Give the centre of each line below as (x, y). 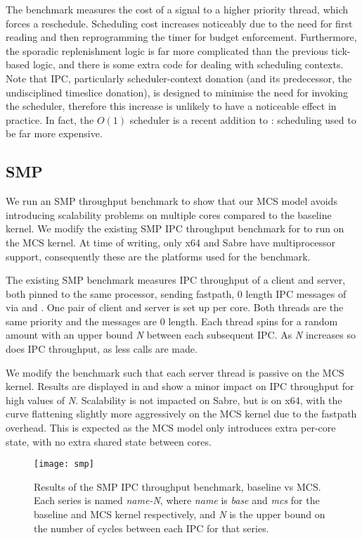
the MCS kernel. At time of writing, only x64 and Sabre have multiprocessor (170, 242)
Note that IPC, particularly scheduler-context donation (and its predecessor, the (179, 78)
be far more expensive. (54, 133)
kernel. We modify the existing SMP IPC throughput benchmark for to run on (175, 228)
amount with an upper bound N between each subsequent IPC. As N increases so (181, 335)
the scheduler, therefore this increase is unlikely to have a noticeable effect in (171, 106)
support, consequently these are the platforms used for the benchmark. (158, 256)
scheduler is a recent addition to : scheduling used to (243, 119)
